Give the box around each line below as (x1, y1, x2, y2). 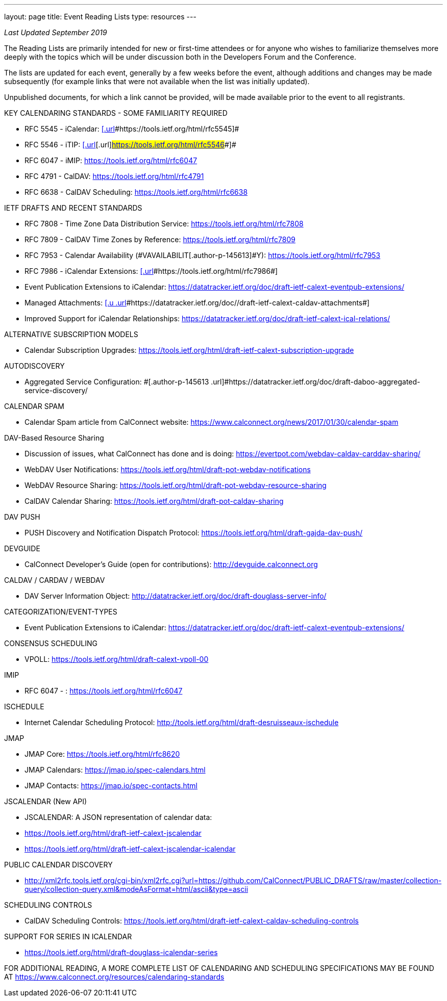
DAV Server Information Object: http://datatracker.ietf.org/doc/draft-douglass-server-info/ (24, 592, 327, 600)
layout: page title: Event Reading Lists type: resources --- (4, 12, 196, 21)
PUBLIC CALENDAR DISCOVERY (4, 860, 113, 869)
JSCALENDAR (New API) (4, 797, 87, 806)
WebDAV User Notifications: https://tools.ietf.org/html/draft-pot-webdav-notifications (24, 465, 311, 474)
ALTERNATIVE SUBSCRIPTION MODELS (4, 330, 138, 339)
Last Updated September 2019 (4, 28, 107, 37)
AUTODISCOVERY (4, 362, 65, 370)
